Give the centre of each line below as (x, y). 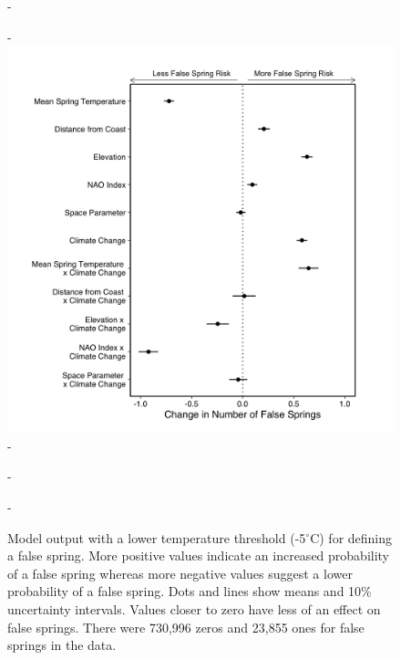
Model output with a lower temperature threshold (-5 (157, 537)
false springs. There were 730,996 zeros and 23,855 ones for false (186, 627)
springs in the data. (62, 645)
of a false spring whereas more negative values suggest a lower (180, 573)
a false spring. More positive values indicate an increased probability (199, 555)
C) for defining (351, 537)
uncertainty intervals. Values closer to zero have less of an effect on (194, 608)
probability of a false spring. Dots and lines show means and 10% (190, 591)
